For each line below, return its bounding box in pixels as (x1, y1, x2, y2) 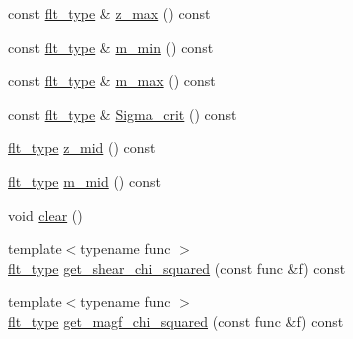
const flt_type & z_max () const (8, 3, 211, 23)
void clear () (8, 204, 83, 225)
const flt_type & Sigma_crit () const (8, 103, 237, 124)
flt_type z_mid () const (8, 137, 156, 158)
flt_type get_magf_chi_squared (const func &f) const (8, 310, 344, 331)
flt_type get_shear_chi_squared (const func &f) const (8, 257, 346, 278)
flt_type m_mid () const (8, 170, 161, 191)
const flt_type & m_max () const (8, 70, 216, 91)
